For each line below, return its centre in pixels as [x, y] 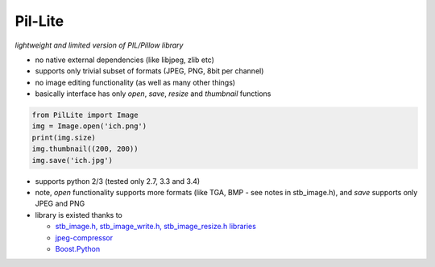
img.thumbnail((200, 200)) [85, 149]
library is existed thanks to [79, 215]
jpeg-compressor [84, 237]
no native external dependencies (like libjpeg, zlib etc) [125, 60]
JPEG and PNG [60, 204]
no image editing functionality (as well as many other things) [135, 82]
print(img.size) [64, 138]
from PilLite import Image [85, 115]
